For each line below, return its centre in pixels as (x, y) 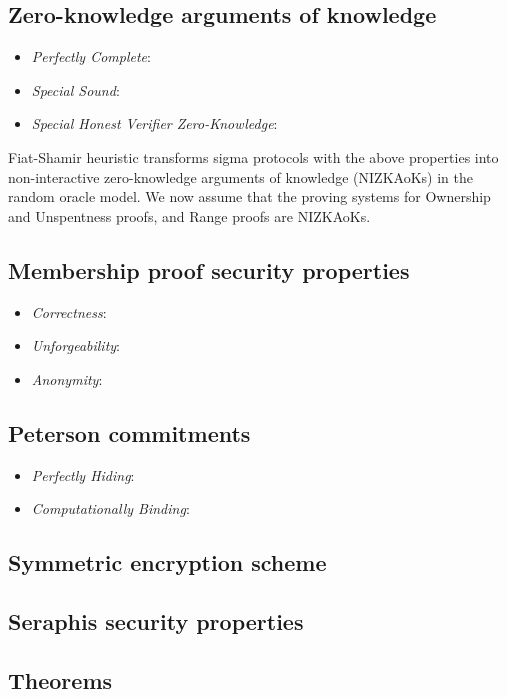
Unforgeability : (76, 345)
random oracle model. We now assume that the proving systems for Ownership (249, 196)
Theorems (60, 679)
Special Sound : (75, 89)
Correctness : (69, 311)
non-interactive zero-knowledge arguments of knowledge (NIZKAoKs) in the (240, 176)
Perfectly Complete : (91, 56)
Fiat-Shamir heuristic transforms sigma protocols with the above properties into (253, 156)
